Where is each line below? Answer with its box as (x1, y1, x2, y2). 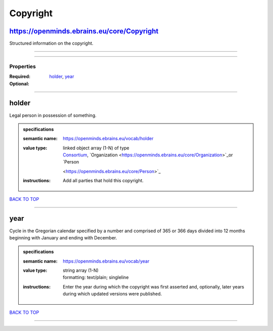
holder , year (49, 73, 74, 79)
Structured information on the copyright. (9, 40, 94, 47)
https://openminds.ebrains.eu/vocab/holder (63, 136, 154, 142)
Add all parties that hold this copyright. (63, 178, 144, 184)
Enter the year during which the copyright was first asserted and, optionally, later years (63, 283, 245, 289)
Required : (9, 73, 30, 79)
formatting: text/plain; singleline (63, 274, 129, 280)
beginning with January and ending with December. (9, 234, 117, 240)
